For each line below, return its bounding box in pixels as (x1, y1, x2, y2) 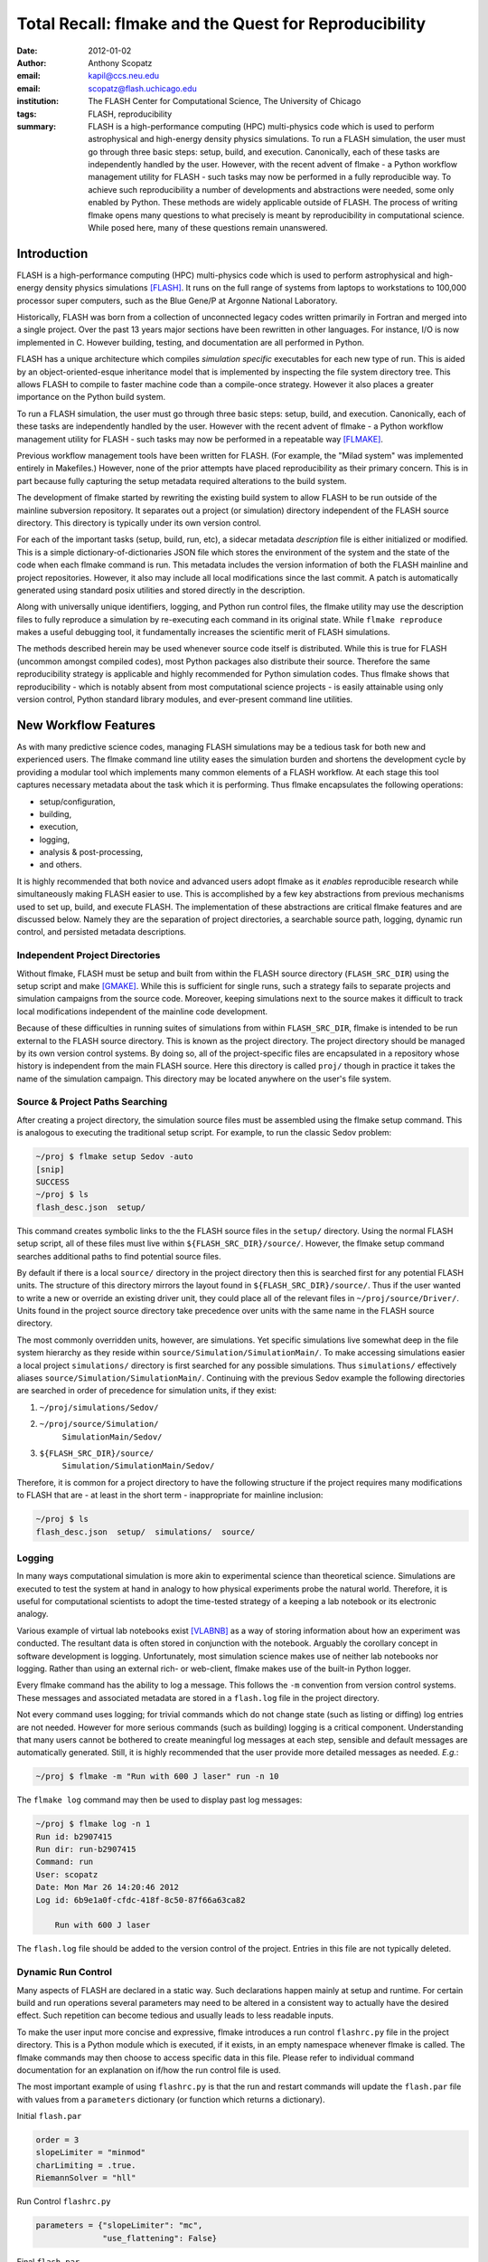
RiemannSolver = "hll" (35, 2172, 136, 2183)
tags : (16, 109, 37, 119)
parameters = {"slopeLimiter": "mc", (35, 2220, 203, 2230)
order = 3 (35, 2135, 80, 2145)
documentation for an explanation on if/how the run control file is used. (16, 2064, 282, 2076)
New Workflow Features (16, 718, 155, 733)
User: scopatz (35, 1869, 99, 1879)
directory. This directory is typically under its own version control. (16, 517, 262, 528)
